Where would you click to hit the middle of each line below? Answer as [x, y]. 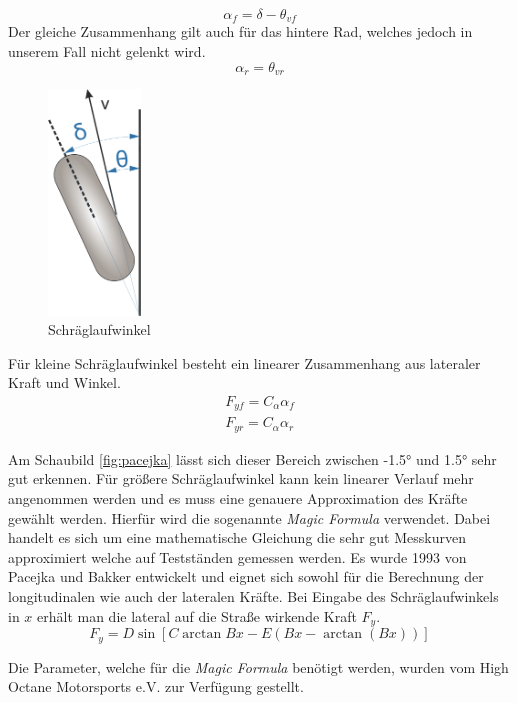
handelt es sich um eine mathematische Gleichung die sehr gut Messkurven [237, 537]
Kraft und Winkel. [64, 382]
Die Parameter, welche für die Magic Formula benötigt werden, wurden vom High [258, 666]
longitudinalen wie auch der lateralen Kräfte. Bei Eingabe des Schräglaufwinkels [253, 596]
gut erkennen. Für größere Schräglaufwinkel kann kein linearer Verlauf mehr [241, 478]
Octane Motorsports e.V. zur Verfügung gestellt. [156, 686]
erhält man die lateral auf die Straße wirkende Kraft [197, 615]
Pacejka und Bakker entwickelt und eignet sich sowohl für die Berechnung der [246, 576]
